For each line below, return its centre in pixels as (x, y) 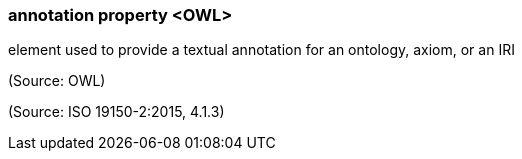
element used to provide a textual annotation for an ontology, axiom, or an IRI (261, 50)
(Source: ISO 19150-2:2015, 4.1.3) (116, 112)
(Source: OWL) (57, 81)
